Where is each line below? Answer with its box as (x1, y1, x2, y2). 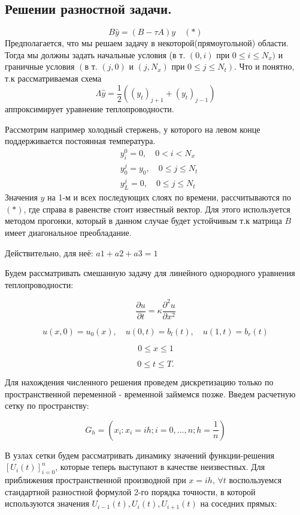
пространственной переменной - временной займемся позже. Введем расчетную (5, 387, 296, 400)
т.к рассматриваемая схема (5, 71, 102, 84)
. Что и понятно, (234, 60, 295, 73)
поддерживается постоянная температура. (5, 134, 156, 147)
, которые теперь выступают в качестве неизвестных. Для (55, 460, 265, 473)
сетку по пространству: (5, 399, 89, 412)
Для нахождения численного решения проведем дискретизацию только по (5, 375, 274, 388)
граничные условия (5, 60, 75, 73)
